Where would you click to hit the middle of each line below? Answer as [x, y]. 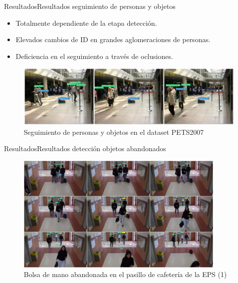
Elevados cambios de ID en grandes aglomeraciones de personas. [113, 39]
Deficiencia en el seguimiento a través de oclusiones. [94, 56]
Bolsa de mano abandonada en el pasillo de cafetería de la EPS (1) [125, 274]
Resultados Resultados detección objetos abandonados [85, 148]
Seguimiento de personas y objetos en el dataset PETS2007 [114, 132]
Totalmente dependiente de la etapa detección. [86, 23]
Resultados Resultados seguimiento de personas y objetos [90, 6]
